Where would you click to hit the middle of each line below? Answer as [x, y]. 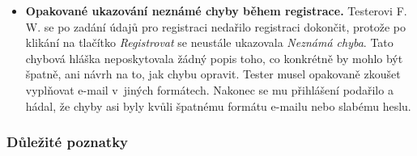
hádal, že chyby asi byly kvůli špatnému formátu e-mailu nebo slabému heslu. [218, 105]
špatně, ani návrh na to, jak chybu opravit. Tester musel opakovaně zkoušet [213, 74]
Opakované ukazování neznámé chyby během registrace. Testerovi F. [216, 11]
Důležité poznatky [68, 142]
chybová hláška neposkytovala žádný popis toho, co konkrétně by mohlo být [214, 58]
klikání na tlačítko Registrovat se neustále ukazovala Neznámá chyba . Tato [209, 42]
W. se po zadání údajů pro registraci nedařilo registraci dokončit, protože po [215, 26]
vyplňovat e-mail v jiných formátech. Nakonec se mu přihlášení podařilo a [209, 89]
